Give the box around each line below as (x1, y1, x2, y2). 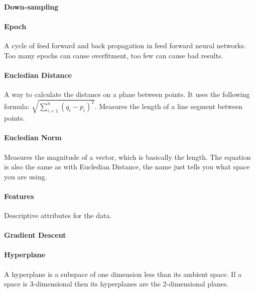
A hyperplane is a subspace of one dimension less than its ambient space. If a (4, 268, 242, 279)
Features (4, 190, 34, 201)
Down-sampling (4, 1, 59, 12)
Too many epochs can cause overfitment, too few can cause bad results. (4, 50, 223, 60)
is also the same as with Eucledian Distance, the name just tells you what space (4, 161, 250, 172)
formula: (4, 101, 30, 111)
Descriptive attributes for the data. (4, 210, 112, 221)
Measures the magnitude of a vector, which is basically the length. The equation (4, 151, 251, 162)
